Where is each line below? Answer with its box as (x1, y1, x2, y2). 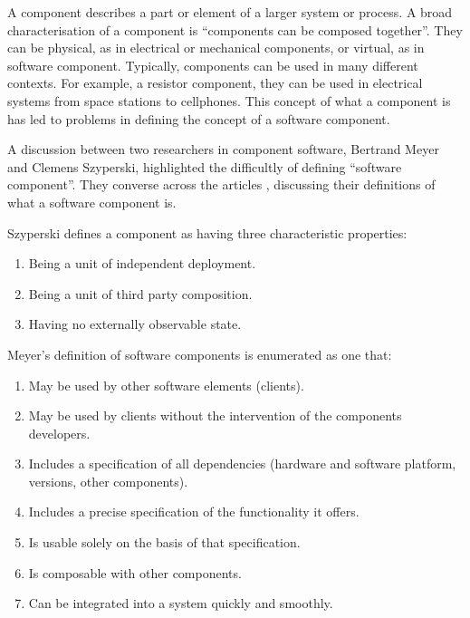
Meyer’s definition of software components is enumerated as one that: (7, 344, 392, 363)
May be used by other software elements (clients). (28, 375, 304, 394)
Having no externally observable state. (28, 314, 242, 333)
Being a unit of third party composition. (28, 284, 253, 303)
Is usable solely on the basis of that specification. (28, 533, 301, 552)
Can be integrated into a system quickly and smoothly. (28, 594, 333, 613)
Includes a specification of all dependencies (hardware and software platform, (28, 454, 456, 473)
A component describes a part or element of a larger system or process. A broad (7, 3, 453, 21)
